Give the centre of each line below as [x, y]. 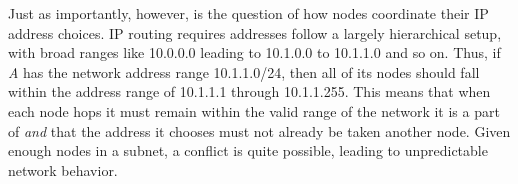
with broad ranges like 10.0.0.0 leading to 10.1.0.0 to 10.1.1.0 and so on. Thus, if [254, 52]
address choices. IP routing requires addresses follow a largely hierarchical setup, [255, 32]
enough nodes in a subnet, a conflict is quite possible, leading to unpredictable [248, 150]
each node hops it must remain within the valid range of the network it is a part [254, 110]
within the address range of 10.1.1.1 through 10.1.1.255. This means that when [249, 91]
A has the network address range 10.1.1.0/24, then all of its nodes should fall [244, 71]
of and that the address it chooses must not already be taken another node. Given [259, 130]
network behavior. [63, 169]
